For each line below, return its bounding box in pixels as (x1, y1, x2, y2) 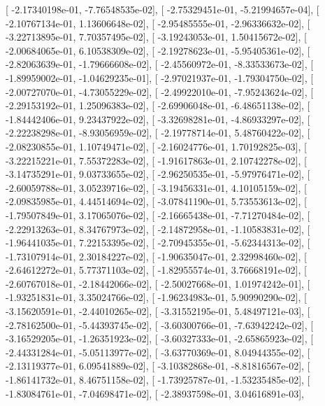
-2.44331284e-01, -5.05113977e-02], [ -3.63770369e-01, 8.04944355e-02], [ (6, 344, 310, 359)
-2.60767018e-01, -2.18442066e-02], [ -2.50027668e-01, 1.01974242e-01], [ (6, 276, 310, 290)
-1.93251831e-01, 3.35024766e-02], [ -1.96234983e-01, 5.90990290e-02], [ (6, 290, 307, 304)
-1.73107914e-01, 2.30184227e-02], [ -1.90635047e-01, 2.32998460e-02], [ (6, 248, 307, 263)
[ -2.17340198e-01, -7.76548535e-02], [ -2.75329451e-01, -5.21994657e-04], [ (6, 2, 319, 16)
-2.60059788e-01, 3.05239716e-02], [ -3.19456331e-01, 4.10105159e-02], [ (6, 180, 307, 195)
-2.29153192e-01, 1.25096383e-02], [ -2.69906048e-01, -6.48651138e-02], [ (6, 98, 310, 113)
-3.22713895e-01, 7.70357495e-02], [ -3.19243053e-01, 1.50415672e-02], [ (6, 29, 307, 44)
